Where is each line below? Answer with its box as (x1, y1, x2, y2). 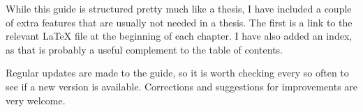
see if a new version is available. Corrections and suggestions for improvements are (6, 79, 358, 93)
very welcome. (6, 93, 66, 107)
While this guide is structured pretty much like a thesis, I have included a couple (6, 1, 352, 15)
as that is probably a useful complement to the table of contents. (6, 42, 283, 56)
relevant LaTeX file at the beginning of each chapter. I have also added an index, (6, 29, 353, 43)
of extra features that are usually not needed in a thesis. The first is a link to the (6, 15, 353, 29)
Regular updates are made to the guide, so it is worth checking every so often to (6, 65, 349, 80)
